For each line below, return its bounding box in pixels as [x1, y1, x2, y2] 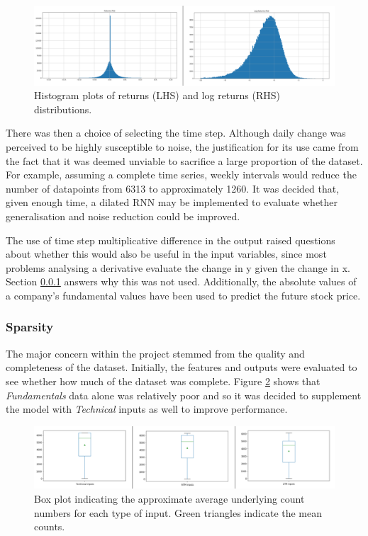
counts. [34, 519, 65, 534]
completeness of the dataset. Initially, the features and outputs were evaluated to [6, 360, 357, 375]
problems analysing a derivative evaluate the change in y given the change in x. [6, 260, 350, 275]
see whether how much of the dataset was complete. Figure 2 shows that [6, 373, 320, 388]
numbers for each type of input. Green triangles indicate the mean [34, 505, 323, 520]
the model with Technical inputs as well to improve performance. [6, 401, 288, 416]
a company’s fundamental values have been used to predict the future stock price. [6, 287, 361, 302]
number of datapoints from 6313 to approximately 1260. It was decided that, [6, 181, 340, 195]
